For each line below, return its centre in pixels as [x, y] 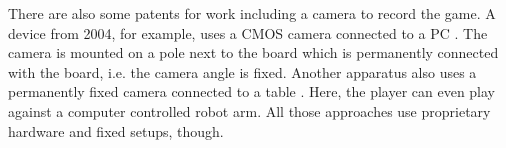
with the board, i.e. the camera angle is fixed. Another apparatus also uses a [242, 71]
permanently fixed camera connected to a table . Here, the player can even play [252, 91]
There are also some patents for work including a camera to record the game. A [252, 13]
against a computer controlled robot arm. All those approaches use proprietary [249, 110]
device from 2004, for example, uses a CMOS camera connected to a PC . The [248, 32]
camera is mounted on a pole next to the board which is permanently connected [253, 52]
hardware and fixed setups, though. [116, 130]
